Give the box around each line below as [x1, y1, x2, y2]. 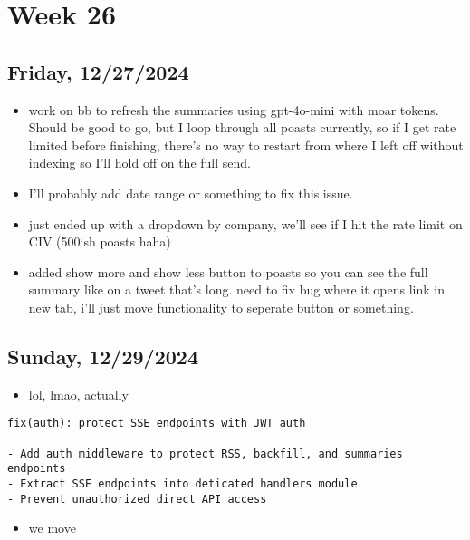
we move [28, 518, 76, 537]
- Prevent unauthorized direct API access [7, 492, 267, 506]
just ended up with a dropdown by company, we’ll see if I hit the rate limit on [28, 214, 463, 233]
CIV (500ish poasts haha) [28, 232, 171, 251]
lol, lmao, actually [28, 384, 129, 403]
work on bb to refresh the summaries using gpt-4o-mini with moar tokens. [28, 100, 439, 119]
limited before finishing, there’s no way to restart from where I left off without [28, 135, 464, 154]
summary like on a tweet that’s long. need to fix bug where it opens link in [28, 280, 445, 299]
